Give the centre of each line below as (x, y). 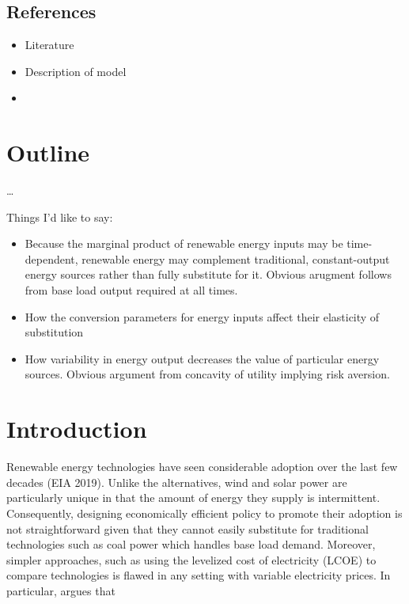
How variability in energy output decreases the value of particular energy (202, 358)
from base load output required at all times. (131, 290)
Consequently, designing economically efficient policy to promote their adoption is (204, 513)
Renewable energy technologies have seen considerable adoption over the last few (202, 467)
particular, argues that (61, 590)
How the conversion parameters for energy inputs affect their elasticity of (202, 316)
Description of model (76, 71)
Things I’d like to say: (60, 217)
